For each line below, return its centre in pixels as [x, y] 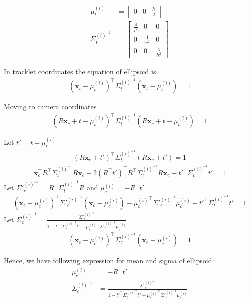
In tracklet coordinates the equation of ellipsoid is [80, 72]
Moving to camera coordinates [50, 107]
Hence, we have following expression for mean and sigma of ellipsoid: [109, 260]
